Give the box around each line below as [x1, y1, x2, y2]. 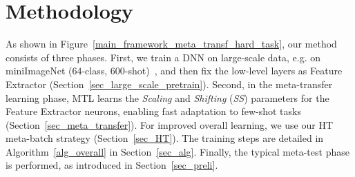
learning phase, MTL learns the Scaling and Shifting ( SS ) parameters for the [6, 90, 329, 105]
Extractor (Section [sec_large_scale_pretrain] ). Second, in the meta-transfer [6, 76, 333, 91]
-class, [81, 63, 108, 78]
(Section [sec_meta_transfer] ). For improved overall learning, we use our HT [6, 117, 333, 132]
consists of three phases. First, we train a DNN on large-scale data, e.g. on [6, 50, 321, 64]
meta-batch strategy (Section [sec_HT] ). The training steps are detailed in [6, 131, 324, 145]
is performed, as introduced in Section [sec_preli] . [6, 158, 218, 172]
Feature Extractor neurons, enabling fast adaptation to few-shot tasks [6, 104, 301, 118]
